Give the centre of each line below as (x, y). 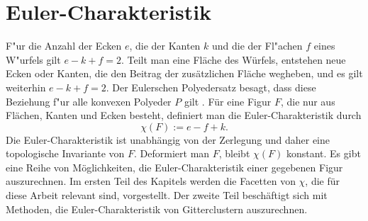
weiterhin (26, 87)
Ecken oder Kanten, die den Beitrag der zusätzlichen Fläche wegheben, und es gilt (184, 73)
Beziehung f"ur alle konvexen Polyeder (89, 101)
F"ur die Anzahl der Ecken (64, 46)
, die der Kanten (165, 46)
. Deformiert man (172, 153)
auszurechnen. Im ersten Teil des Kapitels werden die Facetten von (151, 181)
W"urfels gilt (33, 59)
